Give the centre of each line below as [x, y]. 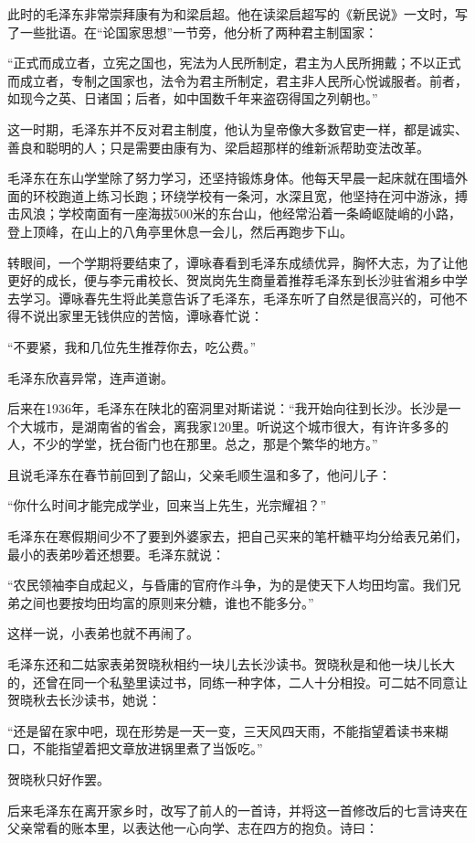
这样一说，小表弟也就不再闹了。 [103, 633]
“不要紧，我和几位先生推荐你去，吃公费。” [132, 346]
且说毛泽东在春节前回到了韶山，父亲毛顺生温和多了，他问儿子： [199, 474]
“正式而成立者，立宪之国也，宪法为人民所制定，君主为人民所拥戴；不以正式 [234, 63]
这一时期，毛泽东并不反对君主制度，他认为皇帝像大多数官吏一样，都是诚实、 [237, 128]
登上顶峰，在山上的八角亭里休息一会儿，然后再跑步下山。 [180, 231]
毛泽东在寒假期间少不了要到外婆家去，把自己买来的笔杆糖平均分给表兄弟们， [237, 536]
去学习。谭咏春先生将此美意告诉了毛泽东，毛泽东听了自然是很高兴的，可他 [231, 298]
